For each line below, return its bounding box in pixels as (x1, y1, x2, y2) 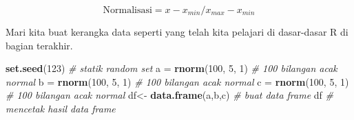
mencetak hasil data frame (6, 101, 116, 115)
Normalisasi (103, 5, 152, 15)
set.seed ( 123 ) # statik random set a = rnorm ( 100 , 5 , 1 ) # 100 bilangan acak (6, 61, 337, 75)
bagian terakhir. (6, 38, 73, 52)
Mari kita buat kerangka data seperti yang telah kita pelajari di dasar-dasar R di (6, 25, 348, 38)
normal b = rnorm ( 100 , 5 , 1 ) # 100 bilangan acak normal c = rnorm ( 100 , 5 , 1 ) (6, 74, 349, 88)
